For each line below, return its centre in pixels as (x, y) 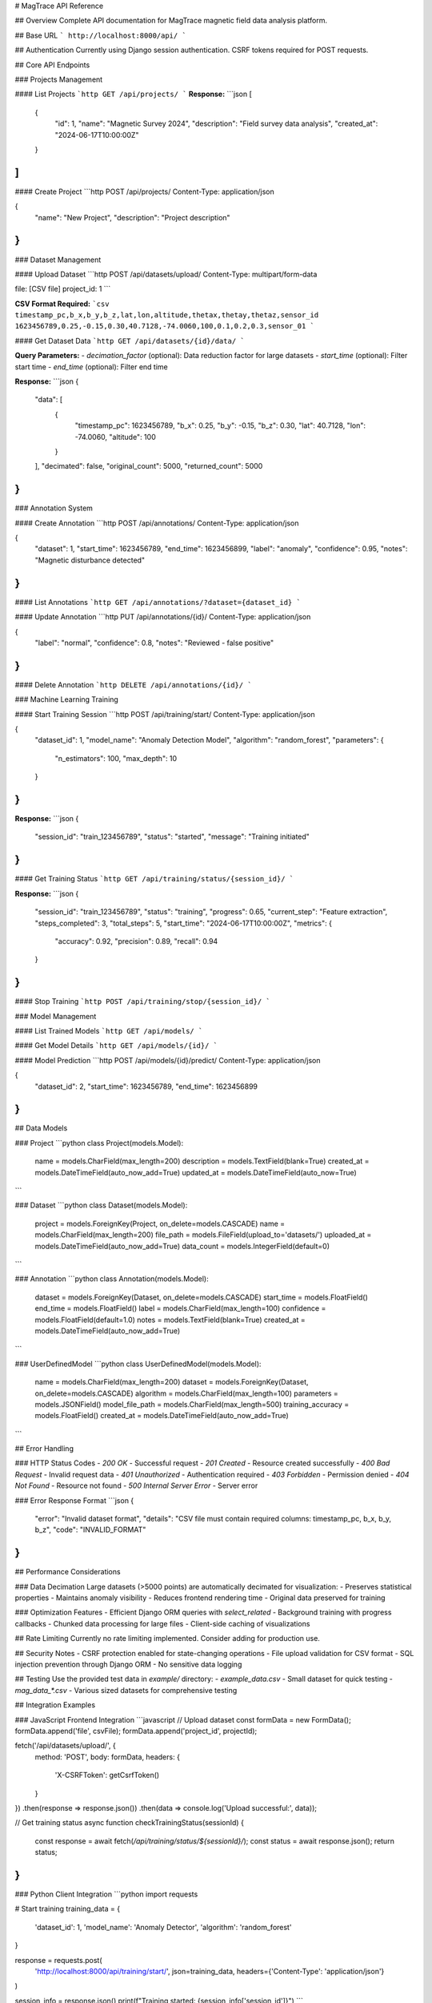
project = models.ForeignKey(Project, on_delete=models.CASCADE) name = (160, 1223)
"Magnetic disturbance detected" (90, 560)
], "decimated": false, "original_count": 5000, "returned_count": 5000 (149, 466)
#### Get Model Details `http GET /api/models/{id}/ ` (116, 1046)
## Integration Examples (55, 1705)
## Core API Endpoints (52, 65)
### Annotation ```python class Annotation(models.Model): (112, 1279)
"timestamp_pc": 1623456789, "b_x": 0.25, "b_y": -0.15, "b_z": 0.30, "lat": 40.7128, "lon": (220, 425)
